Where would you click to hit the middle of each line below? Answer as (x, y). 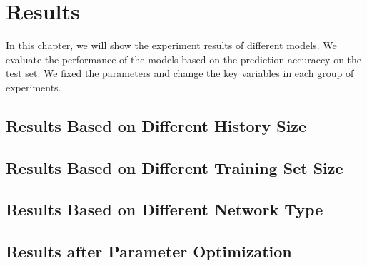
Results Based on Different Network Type (165, 209)
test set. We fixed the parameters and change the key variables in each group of (180, 73)
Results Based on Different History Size (156, 125)
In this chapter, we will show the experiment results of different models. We (171, 45)
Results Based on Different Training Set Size (175, 167)
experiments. (34, 87)
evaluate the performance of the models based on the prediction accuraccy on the (184, 59)
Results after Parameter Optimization (149, 251)
